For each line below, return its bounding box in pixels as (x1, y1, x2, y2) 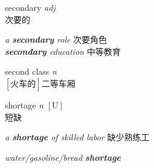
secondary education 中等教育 (5, 45, 121, 57)
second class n (5, 65, 57, 78)
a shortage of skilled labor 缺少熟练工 (5, 131, 150, 143)
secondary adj (5, 1, 56, 13)
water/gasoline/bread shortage (5, 151, 121, 163)
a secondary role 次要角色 (5, 33, 107, 46)
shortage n (5, 98, 43, 111)
